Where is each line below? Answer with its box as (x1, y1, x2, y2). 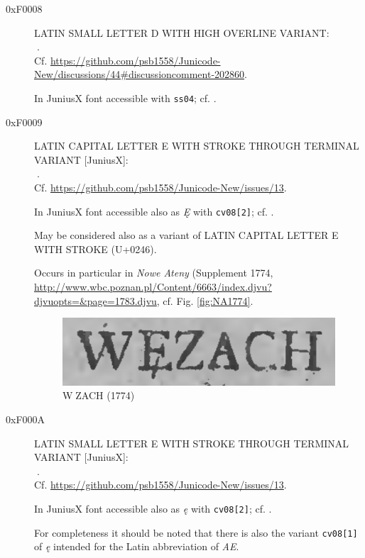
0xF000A (6, 411, 45, 426)
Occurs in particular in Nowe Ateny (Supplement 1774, (34, 265, 273, 280)
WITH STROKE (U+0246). (34, 241, 157, 256)
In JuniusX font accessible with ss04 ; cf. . (34, 90, 217, 105)
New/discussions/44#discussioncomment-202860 (34, 67, 245, 82)
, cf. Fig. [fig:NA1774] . (156, 293, 254, 308)
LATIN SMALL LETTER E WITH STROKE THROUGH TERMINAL (34, 435, 349, 450)
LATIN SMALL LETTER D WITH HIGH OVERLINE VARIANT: (34, 25, 329, 40)
